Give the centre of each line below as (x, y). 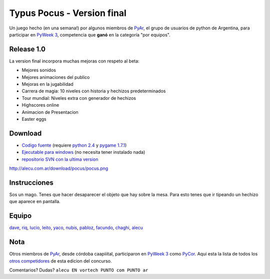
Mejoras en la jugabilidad (47, 84)
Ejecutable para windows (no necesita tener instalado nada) (83, 152)
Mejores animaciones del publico (56, 77)
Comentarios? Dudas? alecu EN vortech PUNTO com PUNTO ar (79, 270)
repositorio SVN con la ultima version (60, 159)
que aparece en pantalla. (35, 202)
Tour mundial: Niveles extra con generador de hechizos (79, 98)
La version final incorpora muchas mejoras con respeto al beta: (74, 61)
